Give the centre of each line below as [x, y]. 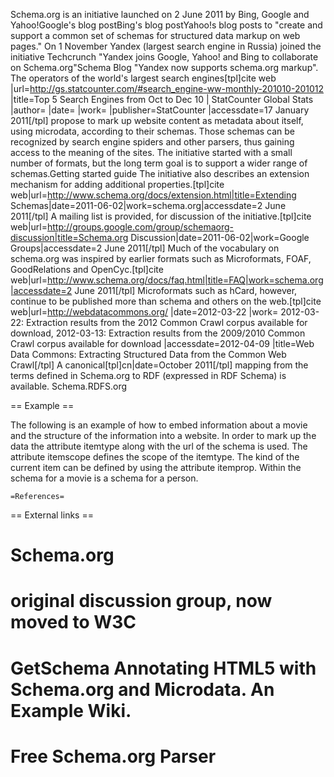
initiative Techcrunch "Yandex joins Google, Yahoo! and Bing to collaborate [164, 57]
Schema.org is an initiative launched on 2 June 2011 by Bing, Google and [160, 14]
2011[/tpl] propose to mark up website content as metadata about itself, [157, 120]
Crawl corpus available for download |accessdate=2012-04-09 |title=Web [162, 343]
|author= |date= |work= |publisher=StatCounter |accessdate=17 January [160, 110]
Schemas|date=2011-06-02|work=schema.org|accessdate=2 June [148, 205]
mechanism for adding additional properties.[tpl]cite [117, 184]
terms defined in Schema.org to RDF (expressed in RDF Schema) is [148, 375]
